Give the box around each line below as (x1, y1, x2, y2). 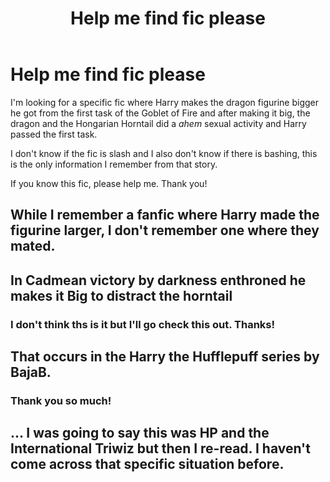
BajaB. (10, 364, 52, 381)
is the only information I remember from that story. (10, 158, 218, 170)
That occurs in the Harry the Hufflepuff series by (10, 348, 320, 366)
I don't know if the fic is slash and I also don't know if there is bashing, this (10, 147, 318, 159)
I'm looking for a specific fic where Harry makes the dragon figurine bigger (10, 96, 320, 108)
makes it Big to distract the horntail (10, 287, 233, 304)
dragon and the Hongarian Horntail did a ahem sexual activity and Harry (10, 117, 307, 129)
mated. (10, 238, 56, 255)
